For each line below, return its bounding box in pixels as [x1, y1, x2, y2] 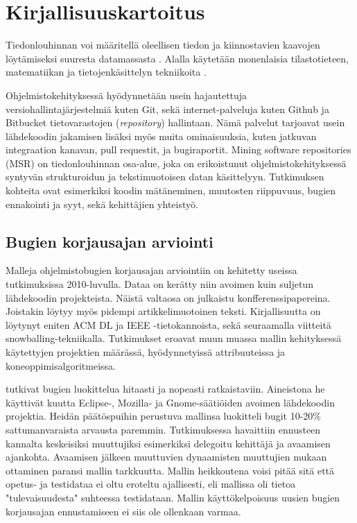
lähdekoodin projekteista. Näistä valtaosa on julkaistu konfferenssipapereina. [6, 290, 331, 305]
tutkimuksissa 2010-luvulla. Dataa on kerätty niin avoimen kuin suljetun [6, 277, 313, 291]
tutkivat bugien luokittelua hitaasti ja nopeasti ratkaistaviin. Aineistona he [6, 381, 325, 396]
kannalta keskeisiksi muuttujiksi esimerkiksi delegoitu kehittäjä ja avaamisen [6, 436, 331, 450]
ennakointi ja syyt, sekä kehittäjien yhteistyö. [6, 196, 198, 211]
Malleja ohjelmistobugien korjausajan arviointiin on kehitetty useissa [6, 263, 297, 277]
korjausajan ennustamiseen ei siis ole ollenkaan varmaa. [6, 504, 241, 518]
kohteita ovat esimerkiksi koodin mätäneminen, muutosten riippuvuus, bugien [6, 183, 336, 198]
